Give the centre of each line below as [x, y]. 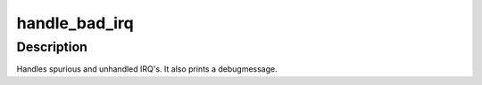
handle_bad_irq [75, 23]
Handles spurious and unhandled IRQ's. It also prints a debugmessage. [147, 69]
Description [52, 47]
